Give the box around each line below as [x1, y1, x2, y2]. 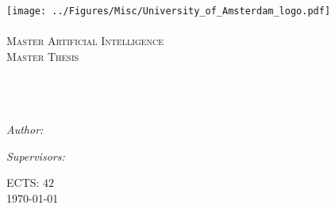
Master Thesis [6, 47, 79, 64]
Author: [6, 121, 44, 138]
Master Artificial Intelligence [6, 32, 164, 49]
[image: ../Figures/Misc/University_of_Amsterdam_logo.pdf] [6, 6, 331, 17]
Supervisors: [6, 147, 65, 164]
